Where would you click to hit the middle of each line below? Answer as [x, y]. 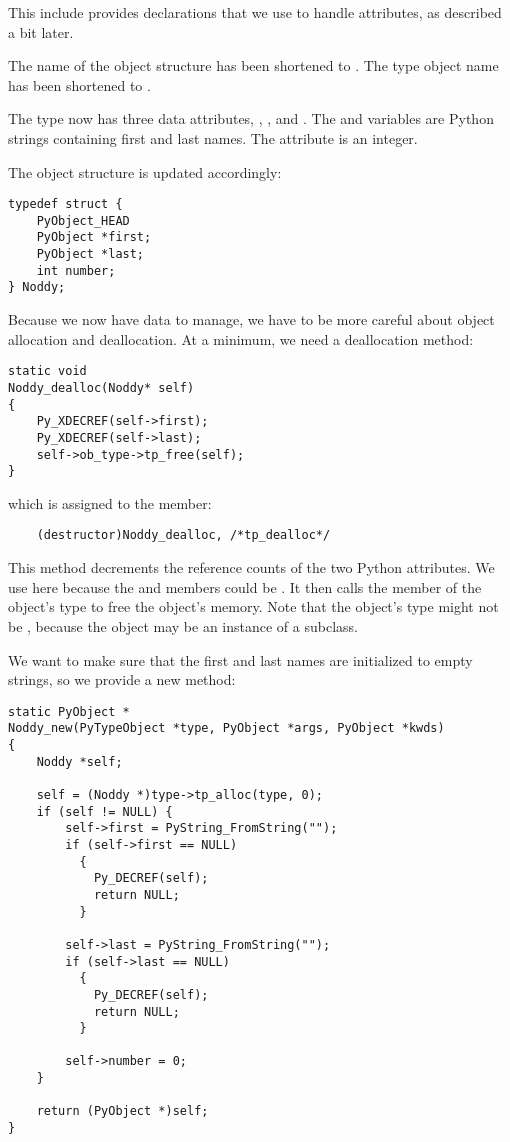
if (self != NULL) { [104, 811]
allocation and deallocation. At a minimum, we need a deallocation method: [241, 338]
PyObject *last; [90, 254]
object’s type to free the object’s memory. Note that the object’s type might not [253, 606]
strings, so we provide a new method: [122, 679]
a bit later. [41, 31]
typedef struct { [65, 204]
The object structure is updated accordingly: [145, 171]
